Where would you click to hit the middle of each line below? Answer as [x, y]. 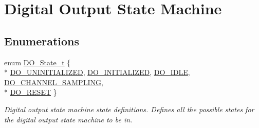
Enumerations [42, 41]
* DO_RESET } [31, 92]
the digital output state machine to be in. [68, 119]
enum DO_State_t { [38, 62]
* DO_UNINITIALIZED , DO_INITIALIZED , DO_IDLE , [97, 72]
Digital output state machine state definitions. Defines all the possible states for [129, 109]
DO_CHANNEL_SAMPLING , [54, 82]
